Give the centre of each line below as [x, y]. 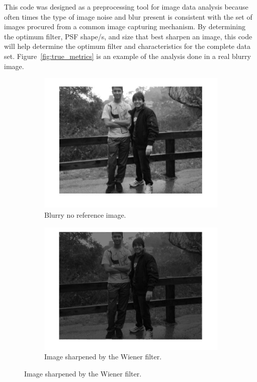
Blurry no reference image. [85, 215]
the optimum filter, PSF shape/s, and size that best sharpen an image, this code [128, 36]
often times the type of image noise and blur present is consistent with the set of [128, 16]
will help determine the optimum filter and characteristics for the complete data [127, 46]
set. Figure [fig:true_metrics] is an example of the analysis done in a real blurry [127, 56]
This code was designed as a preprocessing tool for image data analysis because [126, 7]
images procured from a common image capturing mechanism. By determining [125, 26]
